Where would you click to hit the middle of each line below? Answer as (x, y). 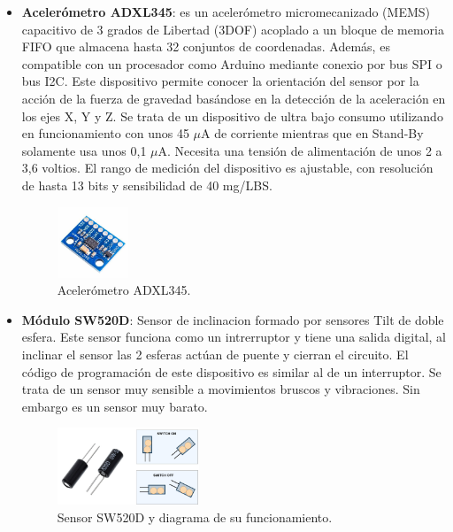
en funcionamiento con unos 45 (105, 133)
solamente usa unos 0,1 (84, 150)
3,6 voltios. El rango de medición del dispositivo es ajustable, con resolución (227, 168)
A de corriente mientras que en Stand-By (312, 133)
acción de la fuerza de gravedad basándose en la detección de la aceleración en (234, 98)
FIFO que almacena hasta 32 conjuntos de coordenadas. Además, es (206, 46)
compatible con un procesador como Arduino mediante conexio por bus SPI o (232, 63)
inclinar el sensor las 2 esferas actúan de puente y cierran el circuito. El (215, 354)
